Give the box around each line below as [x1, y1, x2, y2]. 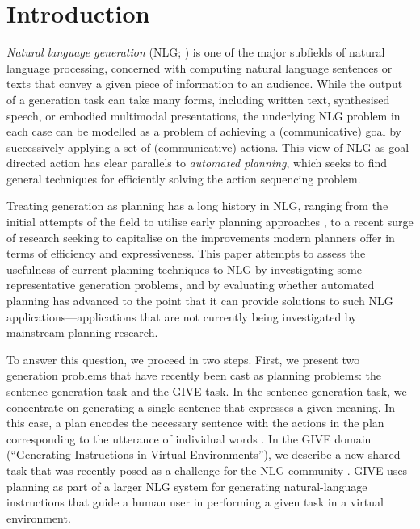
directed [6, 154, 47, 171]
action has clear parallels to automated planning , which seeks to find [49, 154, 388, 171]
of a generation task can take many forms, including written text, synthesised [6, 90, 390, 107]
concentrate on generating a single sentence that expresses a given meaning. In [6, 398, 396, 415]
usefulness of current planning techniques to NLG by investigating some [6, 260, 362, 277]
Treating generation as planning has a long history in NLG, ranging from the [6, 197, 388, 214]
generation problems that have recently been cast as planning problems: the [6, 367, 382, 384]
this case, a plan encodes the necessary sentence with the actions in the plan [6, 414, 384, 431]
